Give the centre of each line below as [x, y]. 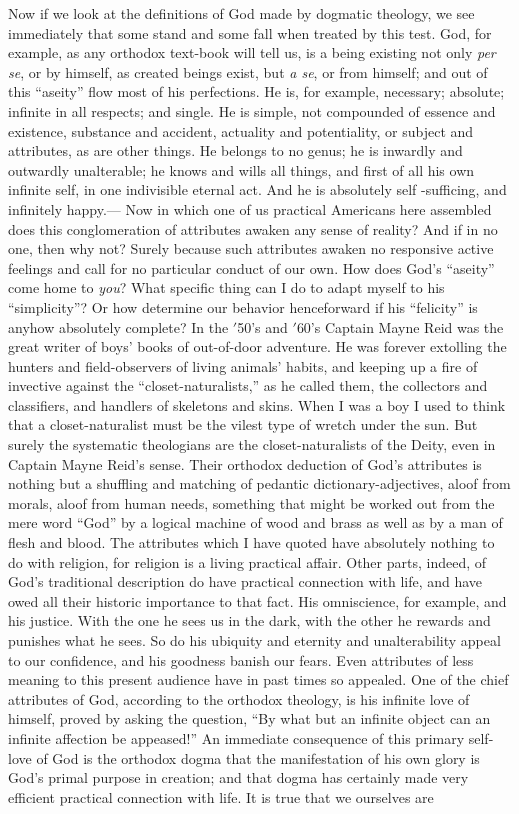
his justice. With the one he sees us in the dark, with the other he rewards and [249, 620]
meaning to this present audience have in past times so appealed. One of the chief [258, 679]
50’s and [262, 326]
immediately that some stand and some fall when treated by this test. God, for [250, 32]
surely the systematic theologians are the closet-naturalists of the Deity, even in [252, 444]
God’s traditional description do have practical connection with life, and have [245, 581]
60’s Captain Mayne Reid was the [400, 326]
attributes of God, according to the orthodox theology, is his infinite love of [239, 698]
